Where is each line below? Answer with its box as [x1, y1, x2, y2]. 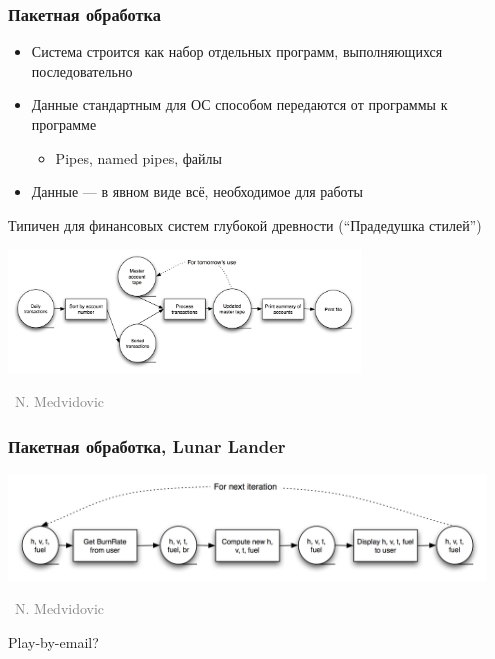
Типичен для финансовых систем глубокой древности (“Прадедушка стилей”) [8, 214, 482, 235]
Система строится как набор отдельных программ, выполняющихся [31, 41, 443, 62]
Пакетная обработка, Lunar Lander [8, 433, 286, 458]
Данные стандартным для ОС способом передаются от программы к [31, 94, 448, 115]
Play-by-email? [8, 631, 99, 652]
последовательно [31, 60, 133, 81]
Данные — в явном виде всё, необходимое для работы [31, 181, 363, 202]
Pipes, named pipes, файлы [55, 147, 222, 168]
